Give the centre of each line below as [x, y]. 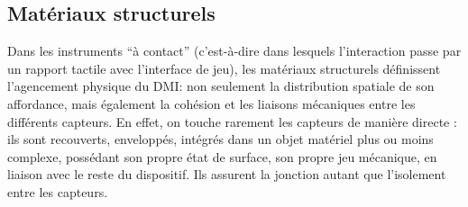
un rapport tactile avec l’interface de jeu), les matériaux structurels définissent [224, 68]
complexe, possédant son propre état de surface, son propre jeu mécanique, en [222, 156]
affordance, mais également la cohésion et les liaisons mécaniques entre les [211, 103]
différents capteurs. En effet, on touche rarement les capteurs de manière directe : [232, 121]
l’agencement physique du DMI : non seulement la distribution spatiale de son [221, 86]
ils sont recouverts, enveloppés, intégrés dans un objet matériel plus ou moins [220, 139]
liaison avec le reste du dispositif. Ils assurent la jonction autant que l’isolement [227, 174]
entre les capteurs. [58, 191]
